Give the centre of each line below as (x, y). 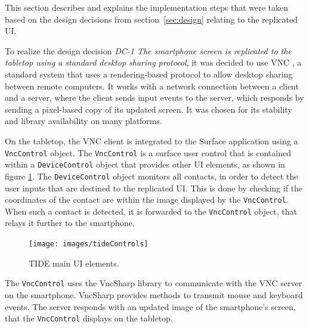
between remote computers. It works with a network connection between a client (152, 86)
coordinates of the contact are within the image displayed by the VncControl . (147, 199)
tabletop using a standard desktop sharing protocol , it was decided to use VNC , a (153, 62)
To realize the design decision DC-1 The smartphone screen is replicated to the (148, 50)
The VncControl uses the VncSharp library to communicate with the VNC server (154, 283)
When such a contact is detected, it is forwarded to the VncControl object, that (151, 211)
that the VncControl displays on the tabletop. (89, 318)
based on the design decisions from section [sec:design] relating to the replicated (152, 19)
